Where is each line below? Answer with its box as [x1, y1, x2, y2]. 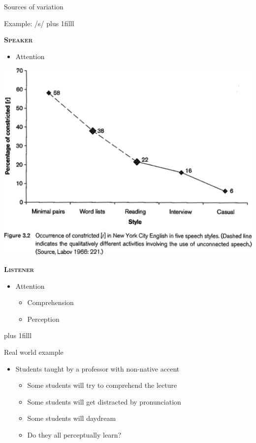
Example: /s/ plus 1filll [4, 18, 74, 28]
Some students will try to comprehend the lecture [27, 380, 177, 390]
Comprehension [27, 297, 74, 307]
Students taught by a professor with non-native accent [15, 363, 180, 374]
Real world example [4, 346, 64, 357]
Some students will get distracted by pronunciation [27, 396, 181, 407]
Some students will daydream [27, 413, 116, 423]
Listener [4, 264, 34, 274]
